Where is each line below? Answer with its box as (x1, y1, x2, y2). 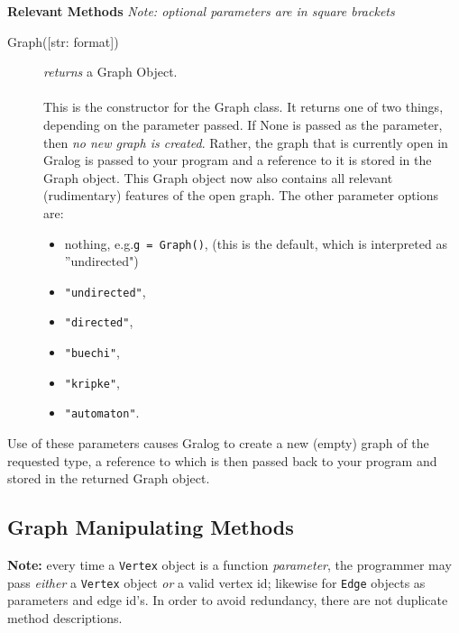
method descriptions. (7, 608, 123, 627)
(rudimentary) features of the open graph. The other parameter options (43, 186, 438, 205)
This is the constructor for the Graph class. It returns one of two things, (43, 97, 444, 116)
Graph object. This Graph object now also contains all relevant (43, 168, 393, 187)
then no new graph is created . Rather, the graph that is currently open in (43, 133, 448, 151)
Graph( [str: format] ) (7, 32, 119, 50)
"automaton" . (64, 403, 140, 422)
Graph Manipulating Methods (7, 513, 294, 541)
